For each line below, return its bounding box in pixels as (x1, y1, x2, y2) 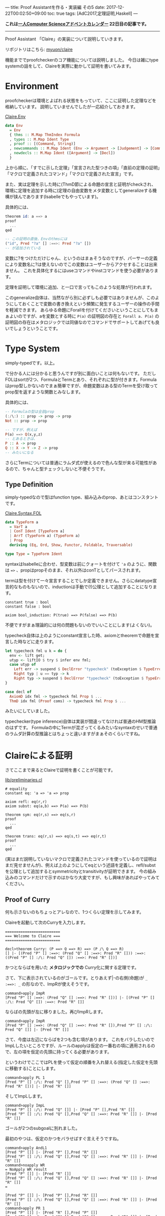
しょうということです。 (13, 326, 60, 332)
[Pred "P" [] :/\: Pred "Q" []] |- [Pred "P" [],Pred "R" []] (5, 1108, 135, 1113)
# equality (5, 786, 27, 792)
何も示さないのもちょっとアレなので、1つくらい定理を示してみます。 (5, 909, 144, 915)
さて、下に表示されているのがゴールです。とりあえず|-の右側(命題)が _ (5, 975, 148, 981)
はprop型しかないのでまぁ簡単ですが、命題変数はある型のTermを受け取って (5, 383, 158, 388)
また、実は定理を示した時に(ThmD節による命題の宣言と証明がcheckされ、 (5, 181, 156, 187)
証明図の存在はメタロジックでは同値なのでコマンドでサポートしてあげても (5, 319, 156, 325)
